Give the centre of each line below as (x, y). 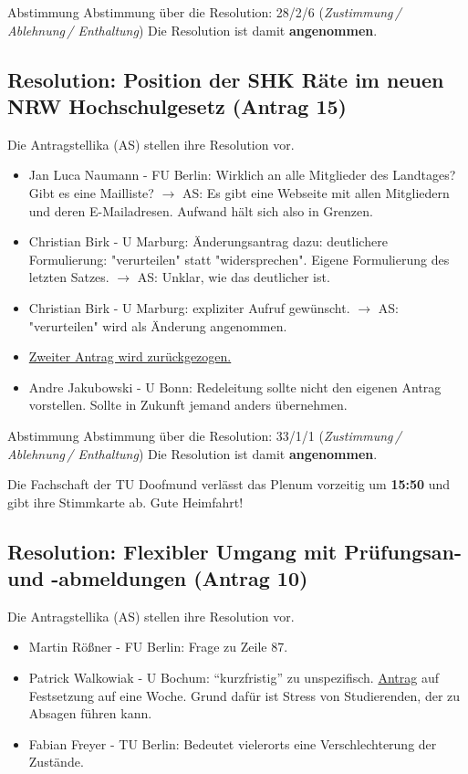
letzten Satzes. (69, 277)
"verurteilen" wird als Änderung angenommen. (158, 325)
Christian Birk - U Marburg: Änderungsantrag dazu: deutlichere (208, 241)
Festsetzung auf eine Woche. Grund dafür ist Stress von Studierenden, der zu (244, 695)
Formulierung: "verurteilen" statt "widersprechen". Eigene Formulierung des (239, 259)
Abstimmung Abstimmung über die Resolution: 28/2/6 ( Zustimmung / (204, 12)
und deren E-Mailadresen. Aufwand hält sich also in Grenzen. (201, 210)
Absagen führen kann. (90, 713)
